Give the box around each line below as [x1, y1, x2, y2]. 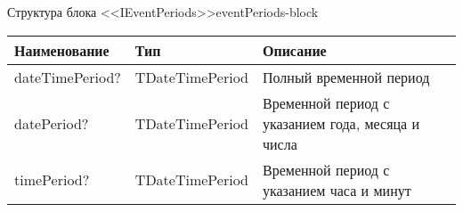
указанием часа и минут [262, 179, 411, 200]
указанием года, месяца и [262, 112, 420, 134]
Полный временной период [262, 66, 430, 87]
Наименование [14, 39, 110, 61]
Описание [262, 39, 327, 61]
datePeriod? [14, 112, 89, 134]
